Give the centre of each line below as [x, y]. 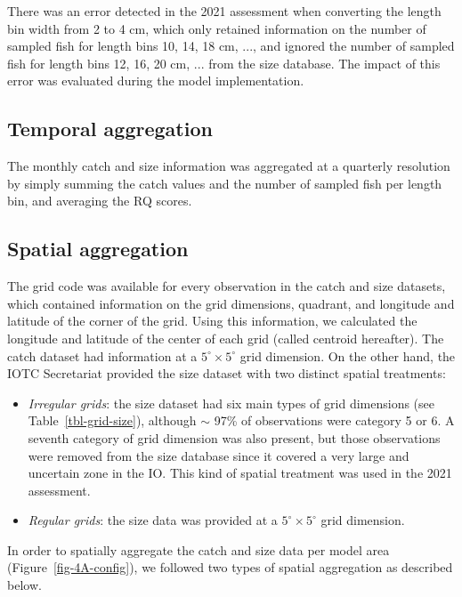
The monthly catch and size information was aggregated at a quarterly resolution [229, 166]
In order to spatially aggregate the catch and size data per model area [199, 549]
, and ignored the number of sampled [354, 46]
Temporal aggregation [110, 129]
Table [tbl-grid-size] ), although [112, 420]
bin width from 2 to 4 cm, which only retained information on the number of [217, 28]
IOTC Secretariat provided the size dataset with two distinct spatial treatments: [227, 373]
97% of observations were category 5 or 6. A [334, 420]
